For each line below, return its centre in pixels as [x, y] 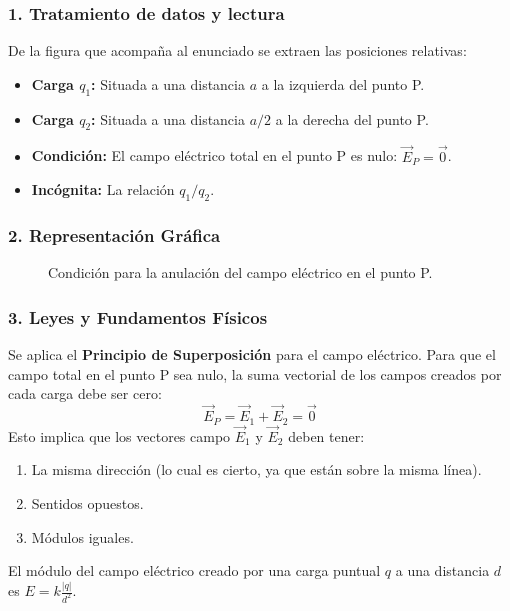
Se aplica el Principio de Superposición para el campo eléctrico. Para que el [252, 354]
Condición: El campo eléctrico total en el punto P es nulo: [214, 155]
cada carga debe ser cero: [85, 393]
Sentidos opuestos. [87, 502]
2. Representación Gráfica [114, 234]
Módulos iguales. [82, 536]
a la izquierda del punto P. [343, 83]
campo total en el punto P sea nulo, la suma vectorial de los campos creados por [255, 373]
